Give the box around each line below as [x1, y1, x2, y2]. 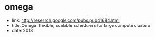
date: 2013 [11, 27, 33, 33]
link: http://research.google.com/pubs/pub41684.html [11, 17, 120, 23]
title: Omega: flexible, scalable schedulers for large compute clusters [11, 22, 151, 28]
